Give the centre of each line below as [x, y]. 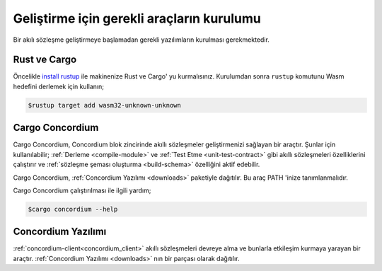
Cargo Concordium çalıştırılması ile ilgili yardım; [82, 190]
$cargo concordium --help [73, 209]
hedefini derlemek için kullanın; [58, 86]
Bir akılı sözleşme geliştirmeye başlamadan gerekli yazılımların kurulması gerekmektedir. [141, 40]
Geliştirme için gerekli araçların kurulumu [137, 18]
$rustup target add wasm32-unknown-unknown [105, 105]
